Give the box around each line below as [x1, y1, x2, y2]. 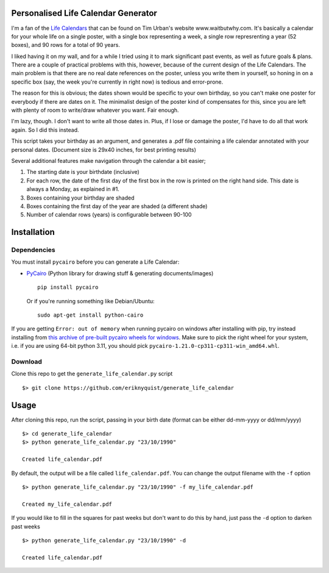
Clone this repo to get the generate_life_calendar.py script [11, 370, 173, 378]
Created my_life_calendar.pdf [22, 500, 113, 508]
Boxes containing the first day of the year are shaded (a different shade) [26, 202, 208, 210]
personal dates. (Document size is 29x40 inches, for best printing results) [11, 146, 196, 153]
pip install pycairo [37, 284, 99, 291]
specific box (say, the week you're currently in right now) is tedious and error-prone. [11, 78, 224, 85]
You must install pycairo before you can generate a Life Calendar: [11, 258, 180, 265]
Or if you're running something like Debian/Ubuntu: [26, 297, 155, 305]
